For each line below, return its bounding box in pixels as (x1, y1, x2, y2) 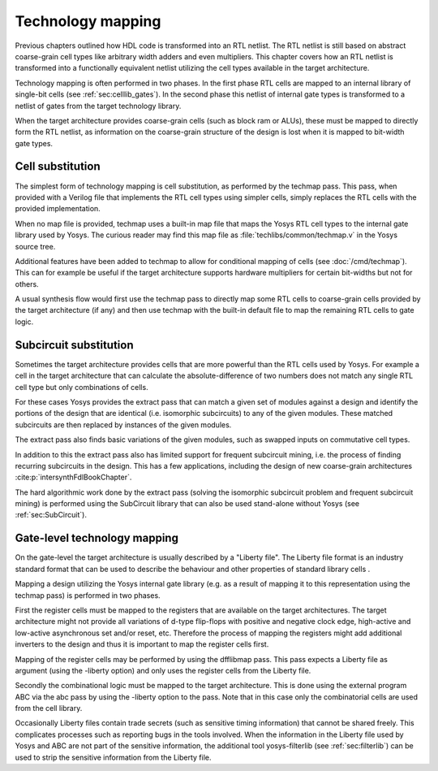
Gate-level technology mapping (15, 531, 178, 545)
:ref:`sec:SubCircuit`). (15, 510, 87, 520)
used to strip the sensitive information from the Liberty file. (15, 752, 212, 762)
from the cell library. (15, 704, 83, 713)
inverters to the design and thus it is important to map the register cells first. (15, 639, 269, 649)
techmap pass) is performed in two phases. (15, 590, 161, 600)
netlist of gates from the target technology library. (15, 101, 182, 110)
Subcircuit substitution (15, 338, 134, 352)
